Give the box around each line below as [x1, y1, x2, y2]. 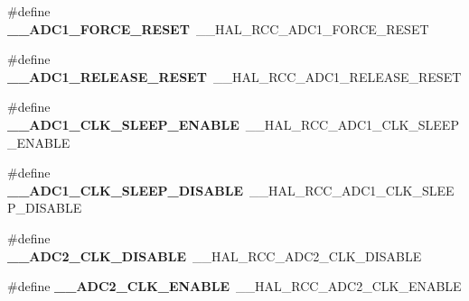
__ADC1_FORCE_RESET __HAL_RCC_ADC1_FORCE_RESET [7, 19, 429, 38]
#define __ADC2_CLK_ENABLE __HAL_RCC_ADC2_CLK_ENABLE [7, 277, 462, 296]
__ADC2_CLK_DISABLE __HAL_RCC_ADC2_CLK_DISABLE [7, 246, 422, 265]
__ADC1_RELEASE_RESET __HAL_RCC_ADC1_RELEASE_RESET [7, 67, 462, 86]
